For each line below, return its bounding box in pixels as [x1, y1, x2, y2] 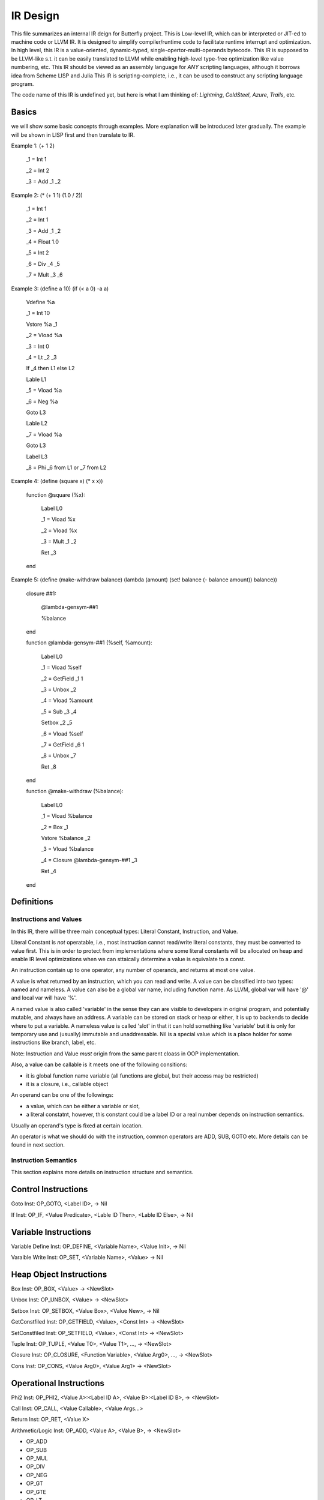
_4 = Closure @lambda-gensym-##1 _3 [41, 856, 137, 863]
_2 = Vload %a [26, 332, 62, 339]
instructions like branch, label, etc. [11, 1039, 96, 1046]
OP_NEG [26, 1471, 47, 1478]
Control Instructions [11, 1184, 88, 1195]
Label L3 [26, 453, 48, 460]
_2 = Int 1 [26, 216, 49, 223]
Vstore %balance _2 [41, 835, 91, 842]
